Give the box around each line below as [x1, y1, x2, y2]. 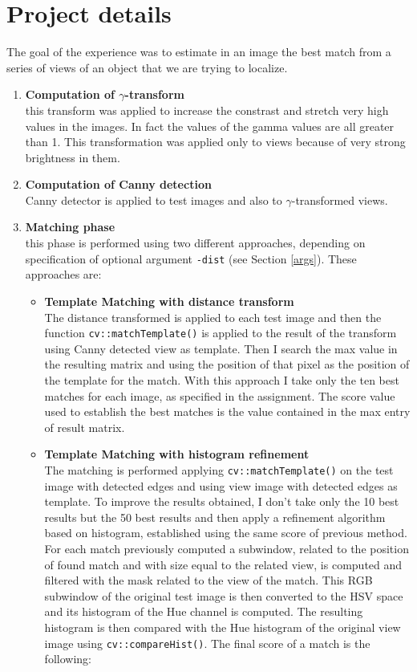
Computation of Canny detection [25, 176, 212, 193]
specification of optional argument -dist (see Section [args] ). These [25, 250, 357, 267]
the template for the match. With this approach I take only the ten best [44, 371, 399, 388]
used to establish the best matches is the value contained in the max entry [44, 403, 411, 420]
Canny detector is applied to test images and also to [25, 191, 282, 208]
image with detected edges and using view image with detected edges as [44, 477, 398, 494]
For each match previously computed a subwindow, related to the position [44, 540, 409, 556]
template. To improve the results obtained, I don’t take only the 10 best [44, 493, 399, 510]
